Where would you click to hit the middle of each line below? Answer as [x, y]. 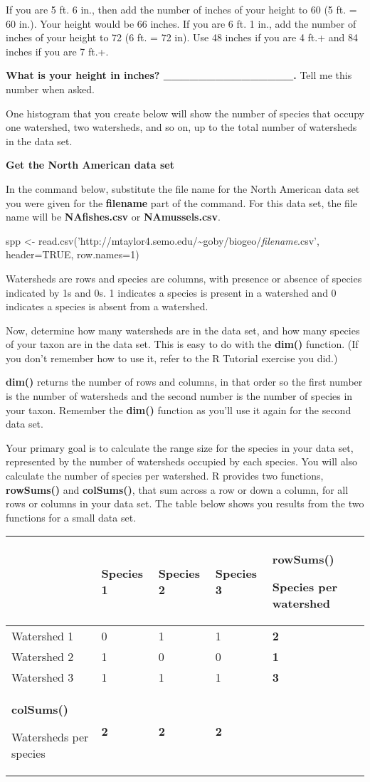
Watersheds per [50, 737]
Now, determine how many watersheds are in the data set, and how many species [183, 330]
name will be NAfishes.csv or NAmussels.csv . [113, 217]
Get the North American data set [90, 165]
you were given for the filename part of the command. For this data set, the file [182, 202]
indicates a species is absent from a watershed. [107, 306]
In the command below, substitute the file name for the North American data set [183, 188]
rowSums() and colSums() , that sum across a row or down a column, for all [177, 489]
